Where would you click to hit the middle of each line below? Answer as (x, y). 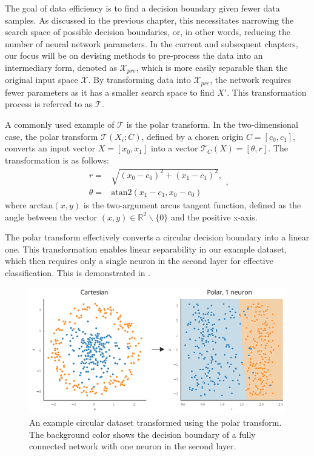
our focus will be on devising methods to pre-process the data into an (134, 55)
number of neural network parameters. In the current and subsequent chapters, (152, 43)
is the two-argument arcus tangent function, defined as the (192, 205)
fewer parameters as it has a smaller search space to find (110, 92)
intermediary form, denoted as (61, 67)
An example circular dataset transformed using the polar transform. (155, 422)
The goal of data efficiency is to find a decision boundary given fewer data (142, 8)
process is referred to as (49, 104)
